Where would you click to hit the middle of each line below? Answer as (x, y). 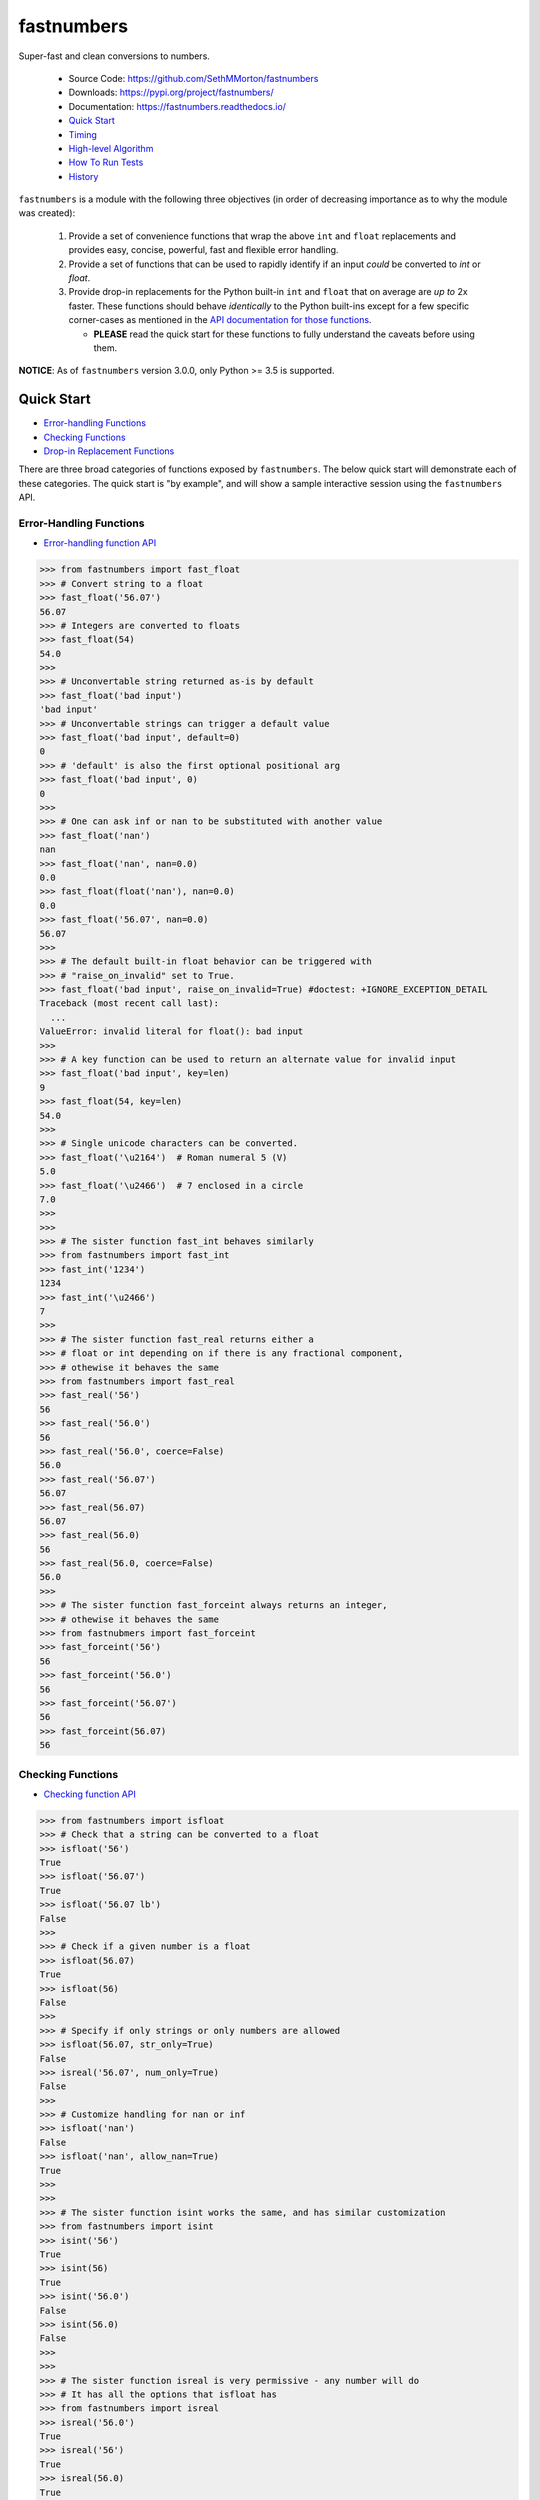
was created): (47, 213)
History (83, 176)
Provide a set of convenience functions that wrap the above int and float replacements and (262, 236)
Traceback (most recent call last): (129, 1003)
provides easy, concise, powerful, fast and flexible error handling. (203, 250)
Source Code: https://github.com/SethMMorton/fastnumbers (193, 78)
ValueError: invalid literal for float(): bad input (171, 1031)
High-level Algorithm (111, 148)
